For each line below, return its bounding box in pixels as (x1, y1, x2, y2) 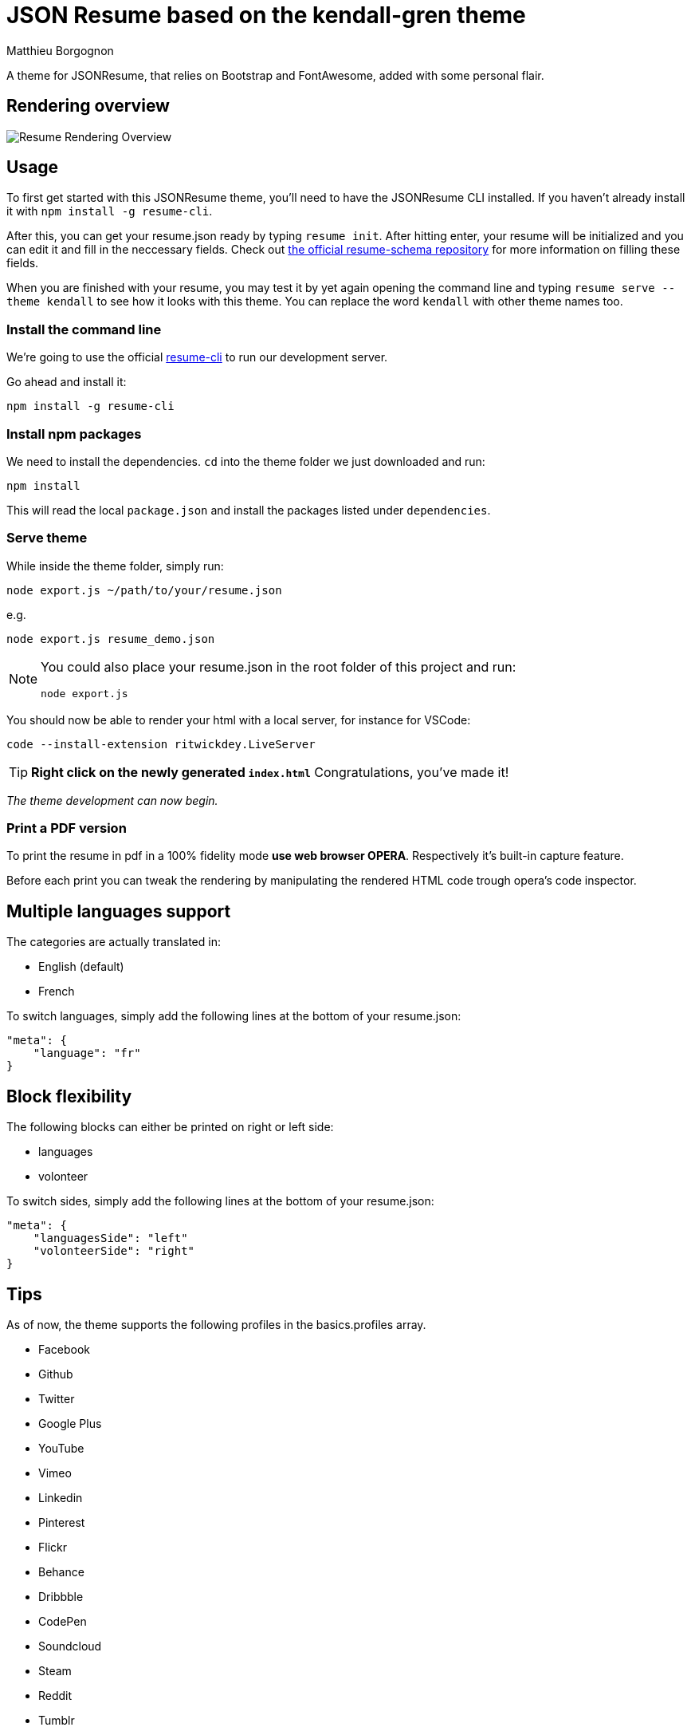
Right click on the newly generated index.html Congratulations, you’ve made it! (31, 763, 509, 780)
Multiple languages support (6, 901, 231, 921)
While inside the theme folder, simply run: (6, 558, 224, 573)
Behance (38, 1564, 84, 1579)
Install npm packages (6, 425, 142, 442)
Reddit (38, 1688, 73, 1702)
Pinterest (38, 1515, 85, 1529)
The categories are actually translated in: (6, 935, 221, 949)
